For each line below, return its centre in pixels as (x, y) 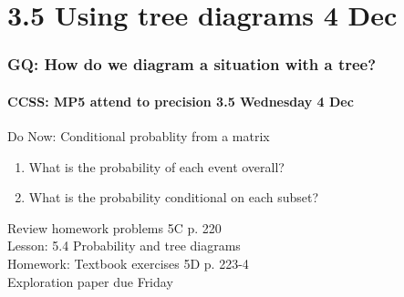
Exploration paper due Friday (90, 281)
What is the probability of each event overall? (156, 166)
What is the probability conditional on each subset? (174, 197)
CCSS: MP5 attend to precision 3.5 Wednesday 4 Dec (181, 101)
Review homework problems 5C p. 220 (114, 227)
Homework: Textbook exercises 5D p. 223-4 (128, 263)
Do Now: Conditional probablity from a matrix (139, 136)
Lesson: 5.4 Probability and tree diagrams (124, 246)
